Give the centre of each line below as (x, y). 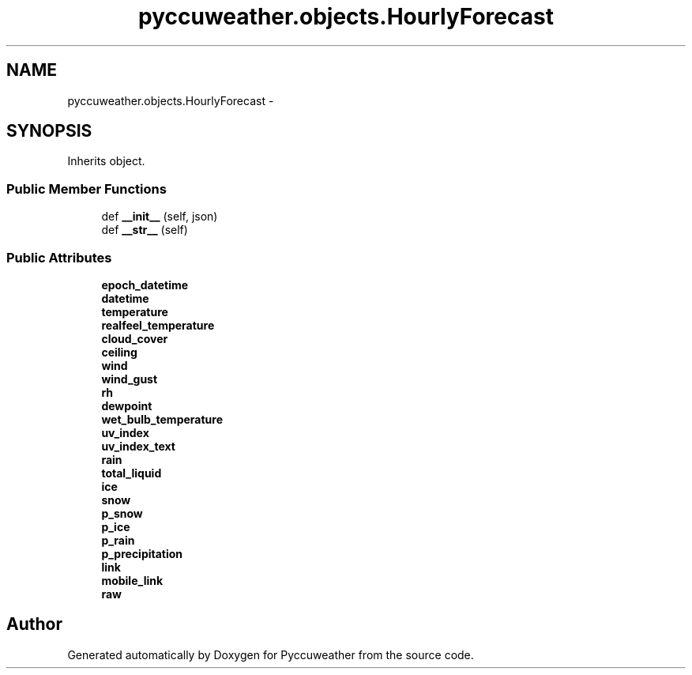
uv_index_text (138, 446)
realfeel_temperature (158, 325)
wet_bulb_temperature (162, 419)
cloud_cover (135, 338)
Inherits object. (106, 161)
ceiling (119, 352)
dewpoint (127, 405)
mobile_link (132, 580)
